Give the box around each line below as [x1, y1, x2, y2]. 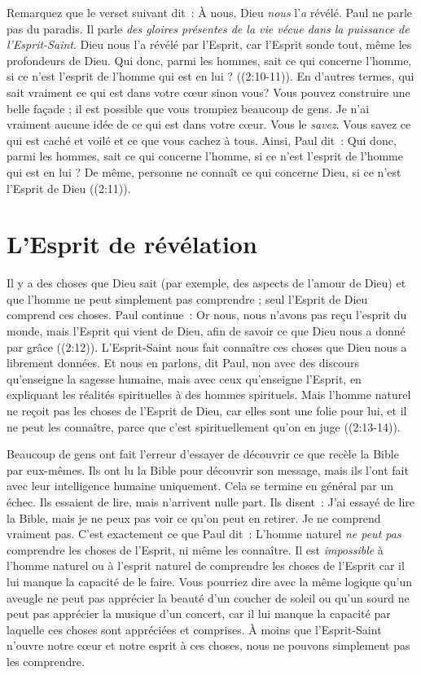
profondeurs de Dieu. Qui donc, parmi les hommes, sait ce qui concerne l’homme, [7, 51, 412, 68]
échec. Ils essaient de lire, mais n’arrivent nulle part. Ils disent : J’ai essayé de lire [7, 493, 415, 510]
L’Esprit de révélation [7, 227, 257, 261]
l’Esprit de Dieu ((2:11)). [7, 179, 131, 196]
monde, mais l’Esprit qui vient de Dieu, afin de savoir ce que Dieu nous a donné [7, 322, 406, 340]
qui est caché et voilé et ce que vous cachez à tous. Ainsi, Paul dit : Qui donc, [7, 131, 397, 148]
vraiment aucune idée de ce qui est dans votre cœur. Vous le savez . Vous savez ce [7, 116, 411, 133]
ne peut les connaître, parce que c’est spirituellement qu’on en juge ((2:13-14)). [7, 418, 401, 435]
